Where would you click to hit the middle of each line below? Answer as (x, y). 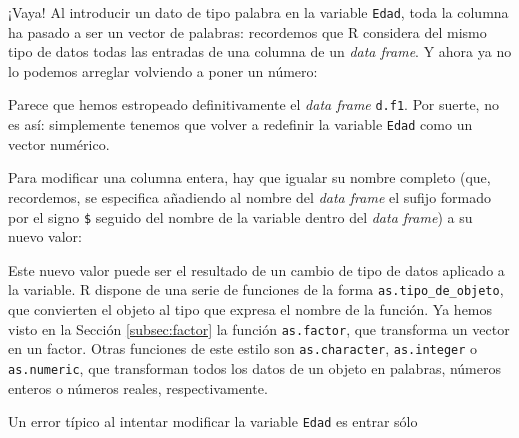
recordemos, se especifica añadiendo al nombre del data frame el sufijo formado (250, 196)
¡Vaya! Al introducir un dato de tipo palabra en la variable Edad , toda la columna (258, 12)
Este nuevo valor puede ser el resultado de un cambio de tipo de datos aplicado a (256, 269)
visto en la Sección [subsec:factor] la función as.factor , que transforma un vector (259, 328)
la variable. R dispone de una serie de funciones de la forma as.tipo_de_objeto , (256, 289)
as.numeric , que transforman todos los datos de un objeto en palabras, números (255, 367)
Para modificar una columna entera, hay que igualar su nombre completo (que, (249, 177)
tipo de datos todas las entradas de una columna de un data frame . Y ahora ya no (260, 51)
